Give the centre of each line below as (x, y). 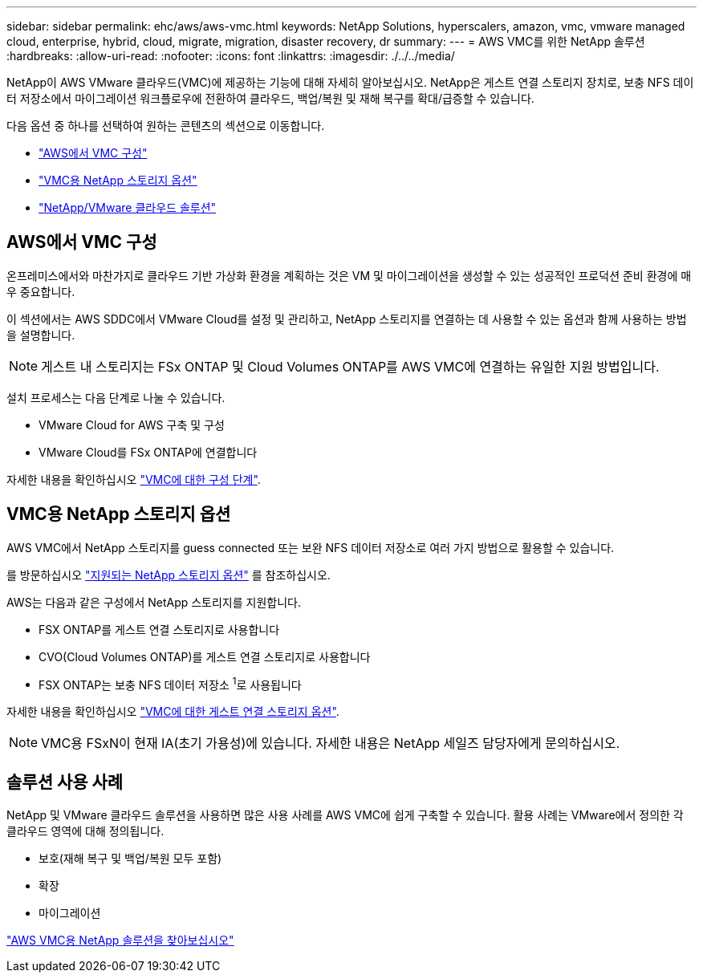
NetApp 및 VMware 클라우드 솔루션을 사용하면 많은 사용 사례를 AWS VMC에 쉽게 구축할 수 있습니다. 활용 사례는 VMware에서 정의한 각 (345, 815)
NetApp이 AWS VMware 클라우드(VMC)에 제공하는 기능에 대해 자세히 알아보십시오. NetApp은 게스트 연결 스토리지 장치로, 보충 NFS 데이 (350, 82)
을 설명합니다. (41, 335)
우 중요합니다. (41, 291)
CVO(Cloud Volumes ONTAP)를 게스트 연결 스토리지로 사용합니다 (205, 656)
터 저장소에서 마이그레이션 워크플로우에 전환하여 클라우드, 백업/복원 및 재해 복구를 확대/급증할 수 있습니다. (270, 98)
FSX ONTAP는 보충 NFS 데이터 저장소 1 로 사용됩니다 (170, 683)
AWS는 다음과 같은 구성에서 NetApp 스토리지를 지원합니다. (154, 602)
